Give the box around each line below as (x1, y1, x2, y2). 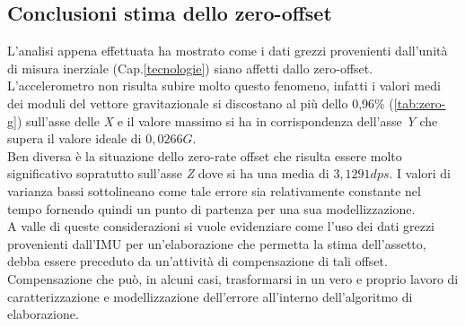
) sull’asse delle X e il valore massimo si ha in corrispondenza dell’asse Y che (16, 111, 438, 130)
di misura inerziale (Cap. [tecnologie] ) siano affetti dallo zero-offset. (7, 58, 373, 77)
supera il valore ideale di (7, 129, 142, 148)
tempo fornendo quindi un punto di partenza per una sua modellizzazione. (7, 199, 416, 218)
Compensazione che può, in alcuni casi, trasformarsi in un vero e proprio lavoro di (7, 269, 459, 287)
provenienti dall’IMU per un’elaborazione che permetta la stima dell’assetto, (7, 234, 426, 253)
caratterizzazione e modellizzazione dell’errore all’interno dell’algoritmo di (7, 287, 413, 305)
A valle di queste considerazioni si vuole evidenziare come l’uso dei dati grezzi (7, 217, 434, 236)
